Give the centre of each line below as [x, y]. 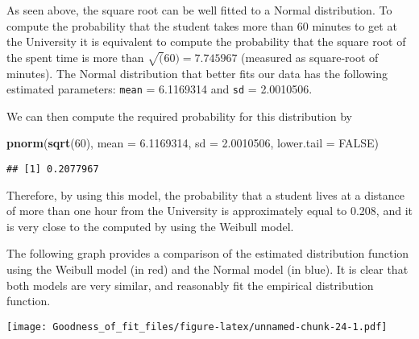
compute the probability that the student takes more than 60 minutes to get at [202, 25]
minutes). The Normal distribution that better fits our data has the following [197, 73]
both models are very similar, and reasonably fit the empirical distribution [190, 285]
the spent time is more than [75, 57]
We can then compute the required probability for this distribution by [179, 116]
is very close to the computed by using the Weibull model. [150, 226]
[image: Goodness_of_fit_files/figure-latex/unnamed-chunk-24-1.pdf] [197, 327]
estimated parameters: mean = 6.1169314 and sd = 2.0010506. [160, 89]
